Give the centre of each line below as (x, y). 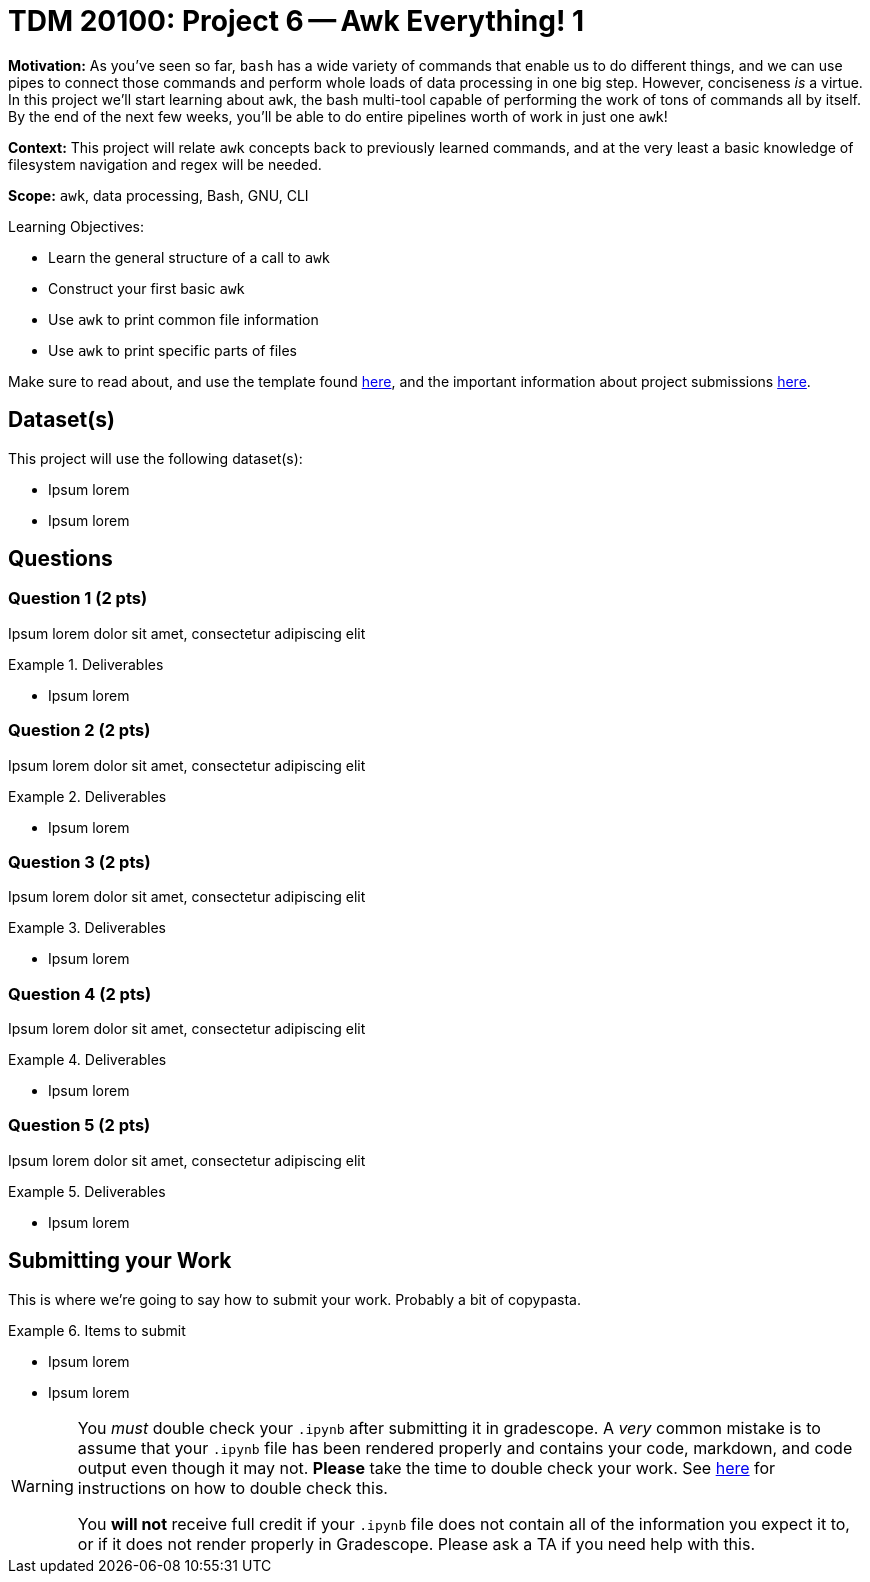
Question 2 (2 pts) (79, 730)
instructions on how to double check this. (232, 1487)
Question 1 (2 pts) (78, 598)
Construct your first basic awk (146, 288)
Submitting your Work (120, 1261)
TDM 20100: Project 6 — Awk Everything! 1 (296, 21)
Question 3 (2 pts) (79, 861)
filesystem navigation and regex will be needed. (165, 164)
